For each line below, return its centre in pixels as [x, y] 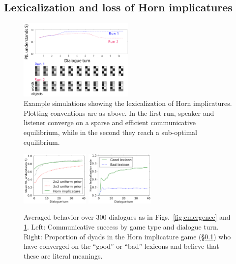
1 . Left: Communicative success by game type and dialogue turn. [121, 226]
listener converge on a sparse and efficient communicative [110, 122]
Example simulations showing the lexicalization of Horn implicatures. [128, 103]
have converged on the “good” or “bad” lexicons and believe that [121, 246]
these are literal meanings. [63, 255]
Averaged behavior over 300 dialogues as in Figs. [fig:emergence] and [127, 217]
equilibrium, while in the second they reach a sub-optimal [110, 132]
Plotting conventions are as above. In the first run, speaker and [119, 113]
